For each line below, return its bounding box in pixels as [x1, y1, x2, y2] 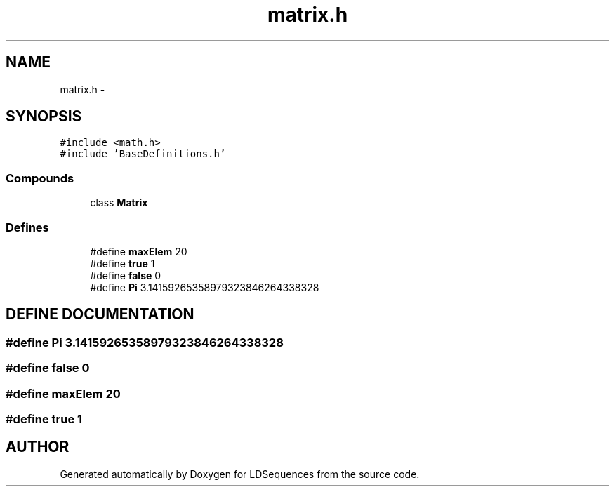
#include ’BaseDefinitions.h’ [60, 148, 226, 160]
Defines [6, 220, 49, 234]
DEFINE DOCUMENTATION [6, 305, 194, 324]
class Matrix [90, 197, 148, 209]
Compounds [6, 171, 74, 185]
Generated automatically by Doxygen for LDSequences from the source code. [60, 467, 420, 480]
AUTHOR [6, 438, 70, 456]
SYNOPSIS [6, 107, 82, 126]
